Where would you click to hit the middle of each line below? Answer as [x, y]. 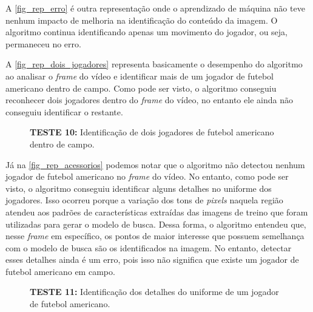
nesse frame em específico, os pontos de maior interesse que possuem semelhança [155, 236]
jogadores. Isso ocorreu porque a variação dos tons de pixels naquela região [144, 200]
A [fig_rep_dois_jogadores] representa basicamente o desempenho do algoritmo [154, 64]
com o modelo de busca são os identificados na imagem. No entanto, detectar [149, 247]
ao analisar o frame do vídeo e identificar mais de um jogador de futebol [140, 76]
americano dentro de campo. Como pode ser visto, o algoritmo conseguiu [141, 88]
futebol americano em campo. [60, 271]
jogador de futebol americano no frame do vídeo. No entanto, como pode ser [147, 176]
